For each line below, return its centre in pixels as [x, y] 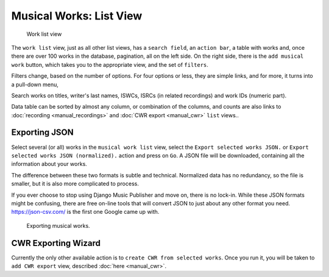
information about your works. [49, 164]
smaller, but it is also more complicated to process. [75, 184]
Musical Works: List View [77, 16]
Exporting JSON [42, 133]
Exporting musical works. [58, 225]
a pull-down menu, [35, 84]
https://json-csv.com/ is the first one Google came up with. [85, 212]
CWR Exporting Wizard [56, 243]
